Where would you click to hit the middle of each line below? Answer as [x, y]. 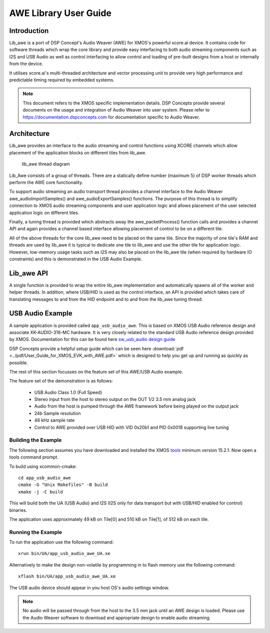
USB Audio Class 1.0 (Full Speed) [68, 392]
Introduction [29, 31]
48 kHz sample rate [54, 420]
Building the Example [35, 440]
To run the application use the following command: [61, 542]
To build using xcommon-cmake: [43, 466]
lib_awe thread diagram [46, 164]
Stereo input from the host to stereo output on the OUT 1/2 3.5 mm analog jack [115, 399]
